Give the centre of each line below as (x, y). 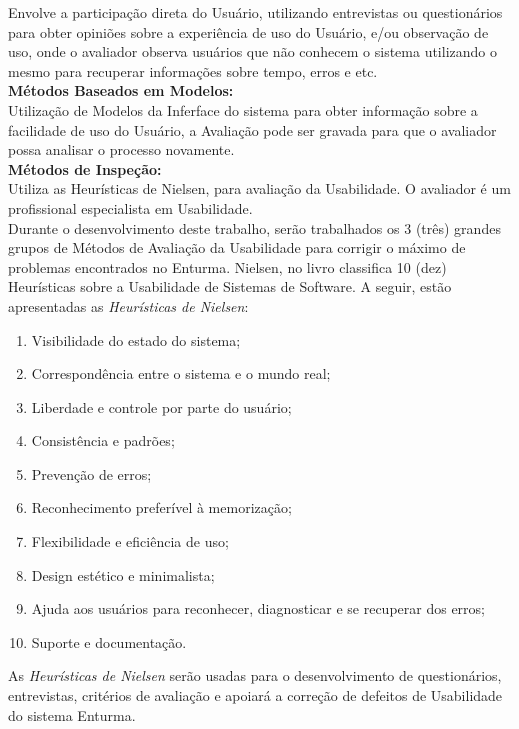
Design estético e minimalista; (123, 574)
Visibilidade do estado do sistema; (136, 339)
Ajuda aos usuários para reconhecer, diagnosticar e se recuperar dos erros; (258, 608)
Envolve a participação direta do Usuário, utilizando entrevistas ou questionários (255, 12)
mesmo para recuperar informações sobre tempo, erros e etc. (193, 70)
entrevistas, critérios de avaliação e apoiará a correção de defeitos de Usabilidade (255, 695)
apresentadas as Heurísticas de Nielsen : (128, 305)
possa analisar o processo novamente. (121, 149)
